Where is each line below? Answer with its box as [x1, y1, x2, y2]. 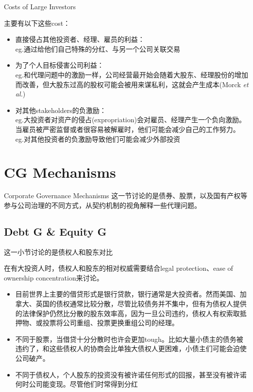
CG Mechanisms [4, 162, 116, 182]
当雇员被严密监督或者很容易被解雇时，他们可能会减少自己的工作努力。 [15, 124, 240, 134]
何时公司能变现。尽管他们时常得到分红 [15, 379, 138, 389]
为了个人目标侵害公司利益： [15, 60, 104, 70]
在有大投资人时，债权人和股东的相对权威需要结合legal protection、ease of [4, 263, 233, 273]
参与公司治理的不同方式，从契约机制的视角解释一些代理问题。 [4, 200, 201, 210]
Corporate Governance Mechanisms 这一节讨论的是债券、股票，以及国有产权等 [4, 190, 248, 201]
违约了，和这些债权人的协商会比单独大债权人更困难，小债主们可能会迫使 [15, 343, 247, 354]
